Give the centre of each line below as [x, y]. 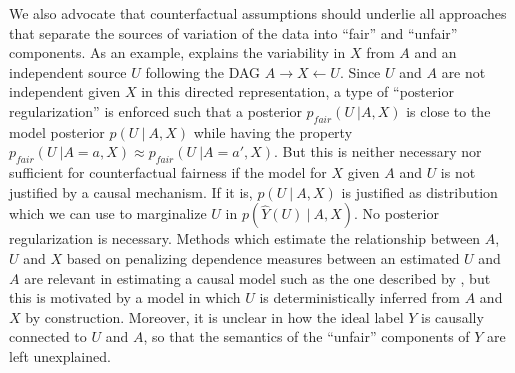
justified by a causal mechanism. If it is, [131, 191]
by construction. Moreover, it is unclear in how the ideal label [214, 316]
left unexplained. [60, 355]
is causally [452, 316]
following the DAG [203, 71]
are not [463, 71]
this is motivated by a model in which [125, 297]
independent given [65, 91]
